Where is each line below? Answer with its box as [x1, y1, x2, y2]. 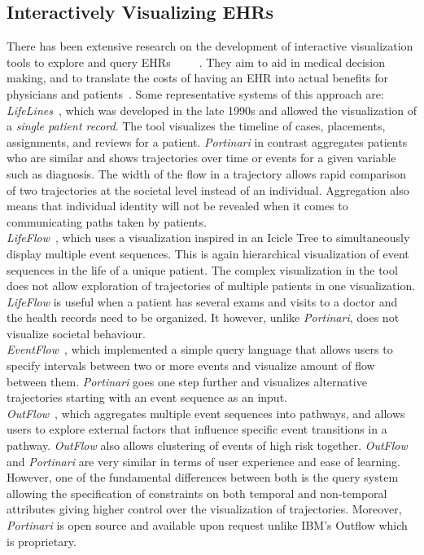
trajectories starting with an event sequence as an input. [7, 389, 287, 406]
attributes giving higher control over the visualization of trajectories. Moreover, [7, 500, 402, 518]
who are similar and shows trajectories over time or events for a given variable [7, 149, 396, 166]
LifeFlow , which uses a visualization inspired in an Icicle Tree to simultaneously [7, 229, 410, 246]
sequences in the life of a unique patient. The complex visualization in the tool [7, 261, 398, 278]
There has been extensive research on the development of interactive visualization [7, 37, 413, 55]
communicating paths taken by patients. [7, 213, 207, 230]
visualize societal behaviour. [7, 324, 146, 341]
